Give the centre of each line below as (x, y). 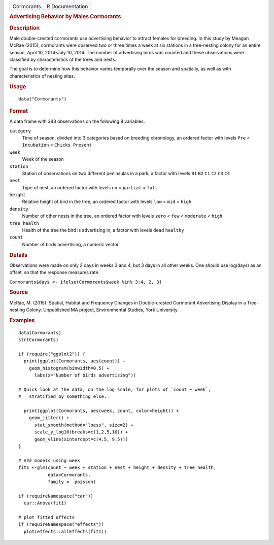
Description (25, 28)
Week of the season (43, 159)
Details (19, 255)
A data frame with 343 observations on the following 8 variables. (77, 121)
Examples (22, 320)
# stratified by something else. (63, 397)
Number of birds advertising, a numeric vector (71, 244)
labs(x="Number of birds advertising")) (85, 375)
